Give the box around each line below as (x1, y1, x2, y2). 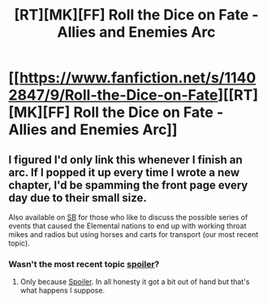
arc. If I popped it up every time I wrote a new (8, 165, 240, 180)
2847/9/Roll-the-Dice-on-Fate (8, 86, 218, 105)
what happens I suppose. (19, 286, 106, 296)
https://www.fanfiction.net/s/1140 (19, 69, 256, 87)
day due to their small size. (8, 191, 148, 205)
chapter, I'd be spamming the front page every (8, 178, 248, 192)
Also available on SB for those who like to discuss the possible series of (8, 213, 248, 222)
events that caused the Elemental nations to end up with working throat (8, 221, 247, 231)
